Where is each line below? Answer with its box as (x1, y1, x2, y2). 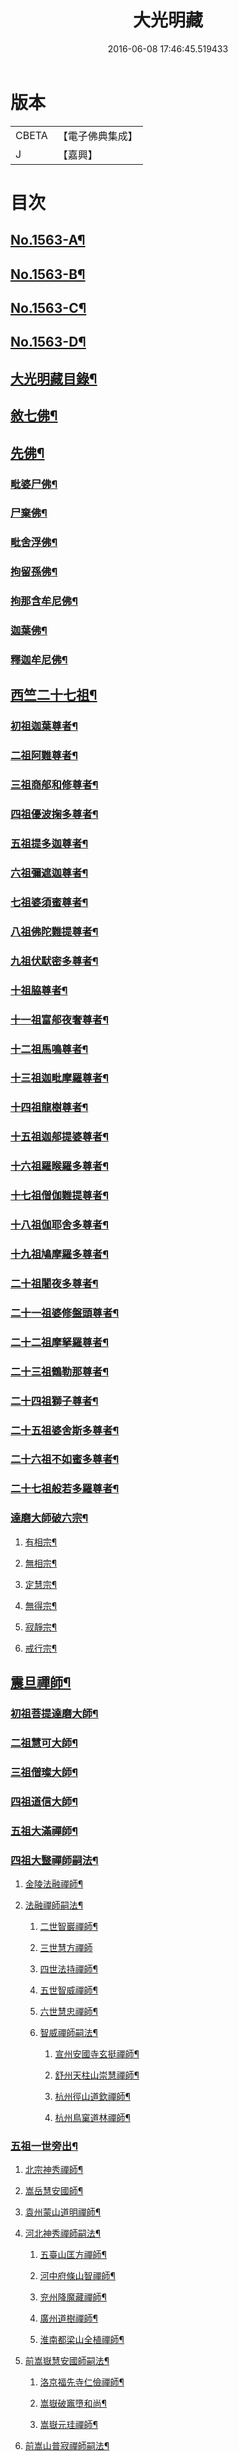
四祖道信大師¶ (10, 1794, 78, 1808)
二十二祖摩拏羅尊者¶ (10, 1335, 110, 1349)
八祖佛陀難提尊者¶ (10, 924, 99, 938)
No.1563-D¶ (10, 334, 87, 351)
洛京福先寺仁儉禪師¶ (39, 2376, 125, 2388)
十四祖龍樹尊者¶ (10, 1101, 89, 1115)
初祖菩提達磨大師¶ (10, 1706, 99, 1720)
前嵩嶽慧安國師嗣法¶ (24, 2355, 110, 2367)
